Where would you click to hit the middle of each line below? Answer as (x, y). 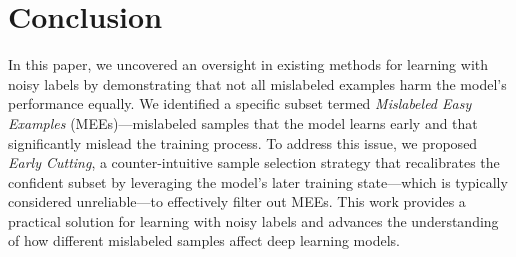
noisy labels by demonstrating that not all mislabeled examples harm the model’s (257, 83)
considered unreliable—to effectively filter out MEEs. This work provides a (237, 201)
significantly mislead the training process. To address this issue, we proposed (243, 142)
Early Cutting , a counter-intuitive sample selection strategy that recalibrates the (254, 162)
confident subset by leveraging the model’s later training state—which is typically (258, 181)
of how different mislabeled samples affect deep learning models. (204, 240)
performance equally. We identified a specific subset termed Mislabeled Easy (240, 103)
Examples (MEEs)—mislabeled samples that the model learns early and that (243, 122)
